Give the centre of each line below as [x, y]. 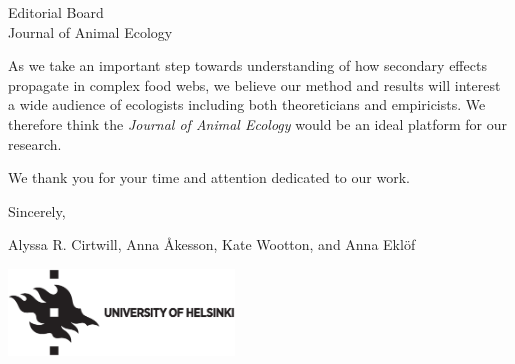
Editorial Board [56, 12]
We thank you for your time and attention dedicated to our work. [209, 177]
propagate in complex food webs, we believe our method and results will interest [254, 84]
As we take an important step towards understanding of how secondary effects [247, 65]
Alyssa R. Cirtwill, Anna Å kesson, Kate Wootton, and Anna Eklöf [212, 244]
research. [35, 143]
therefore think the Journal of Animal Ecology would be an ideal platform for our [257, 123]
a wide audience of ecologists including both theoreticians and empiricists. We [247, 104]
